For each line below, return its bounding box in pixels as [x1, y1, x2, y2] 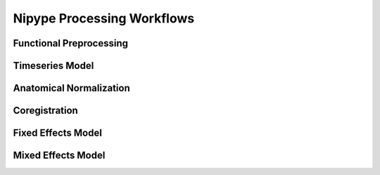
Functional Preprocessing [13, 37, 129, 49]
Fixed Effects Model [13, 127, 102, 139]
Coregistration [13, 105, 79, 117]
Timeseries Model [13, 60, 94, 72]
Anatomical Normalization [13, 82, 130, 94]
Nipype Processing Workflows [13, 11, 195, 26]
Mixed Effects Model [13, 150, 106, 162]
